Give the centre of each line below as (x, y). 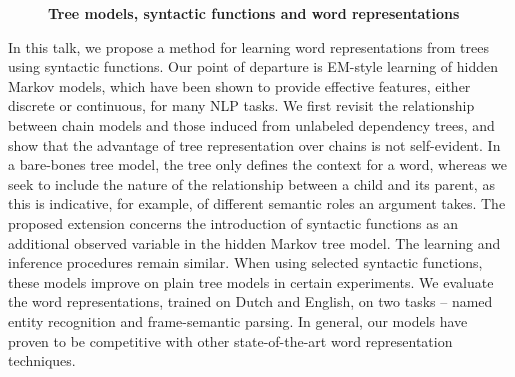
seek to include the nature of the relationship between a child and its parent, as (251, 183)
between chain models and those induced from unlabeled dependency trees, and (251, 124)
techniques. (42, 360)
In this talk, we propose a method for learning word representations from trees (248, 46)
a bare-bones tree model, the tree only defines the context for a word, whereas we (257, 164)
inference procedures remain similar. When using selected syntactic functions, (245, 262)
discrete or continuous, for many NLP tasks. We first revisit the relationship (241, 105)
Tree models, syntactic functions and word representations (254, 13)
